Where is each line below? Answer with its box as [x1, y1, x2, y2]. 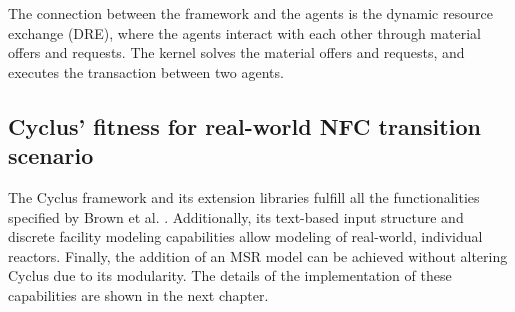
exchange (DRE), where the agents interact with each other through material [8, 22, 481, 43]
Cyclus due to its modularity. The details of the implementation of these [8, 265, 452, 286]
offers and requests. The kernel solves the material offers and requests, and [8, 42, 465, 63]
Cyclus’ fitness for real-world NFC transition [8, 110, 481, 141]
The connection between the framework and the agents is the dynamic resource [8, 3, 493, 23]
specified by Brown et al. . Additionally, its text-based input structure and [8, 206, 464, 227]
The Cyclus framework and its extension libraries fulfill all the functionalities [8, 186, 480, 207]
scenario [8, 140, 94, 171]
